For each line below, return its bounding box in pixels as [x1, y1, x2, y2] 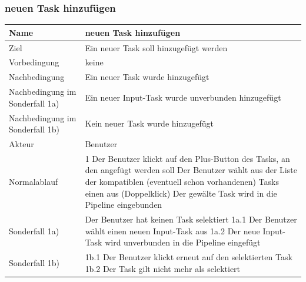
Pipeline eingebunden [85, 198, 162, 211]
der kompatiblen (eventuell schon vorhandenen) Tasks [85, 175, 279, 187]
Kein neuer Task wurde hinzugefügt [85, 117, 214, 130]
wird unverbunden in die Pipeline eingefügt [105, 236, 261, 248]
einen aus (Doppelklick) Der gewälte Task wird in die [85, 187, 277, 199]
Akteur [9, 137, 34, 150]
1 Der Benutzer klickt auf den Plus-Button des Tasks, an [85, 152, 290, 164]
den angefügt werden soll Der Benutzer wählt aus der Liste [85, 164, 297, 176]
